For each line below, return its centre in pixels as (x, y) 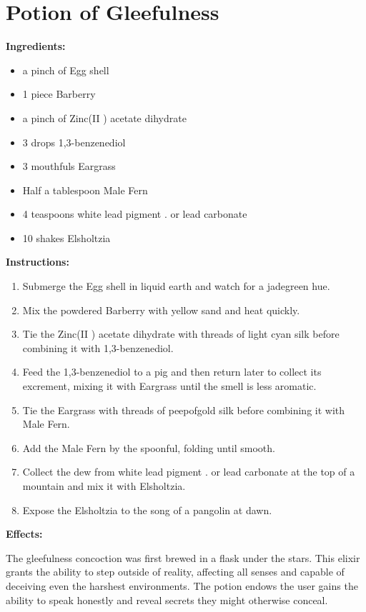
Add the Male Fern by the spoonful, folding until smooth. (149, 447)
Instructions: (38, 262)
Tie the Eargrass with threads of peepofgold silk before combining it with (184, 410)
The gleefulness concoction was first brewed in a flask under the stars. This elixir (183, 557)
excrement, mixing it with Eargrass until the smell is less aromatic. (169, 386)
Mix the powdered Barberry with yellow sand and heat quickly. (161, 310)
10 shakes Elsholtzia (66, 237)
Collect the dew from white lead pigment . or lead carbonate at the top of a (189, 472)
